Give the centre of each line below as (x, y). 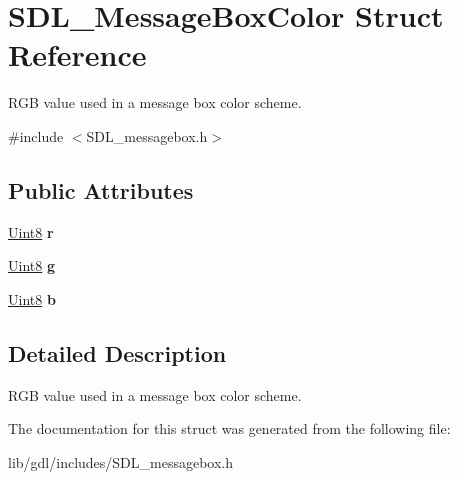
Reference (77, 54)
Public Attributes (101, 189)
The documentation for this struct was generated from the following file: (229, 428)
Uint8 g (31, 265)
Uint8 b (32, 298)
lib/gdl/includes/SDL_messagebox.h (121, 461)
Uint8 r (31, 231)
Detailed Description (117, 352)
